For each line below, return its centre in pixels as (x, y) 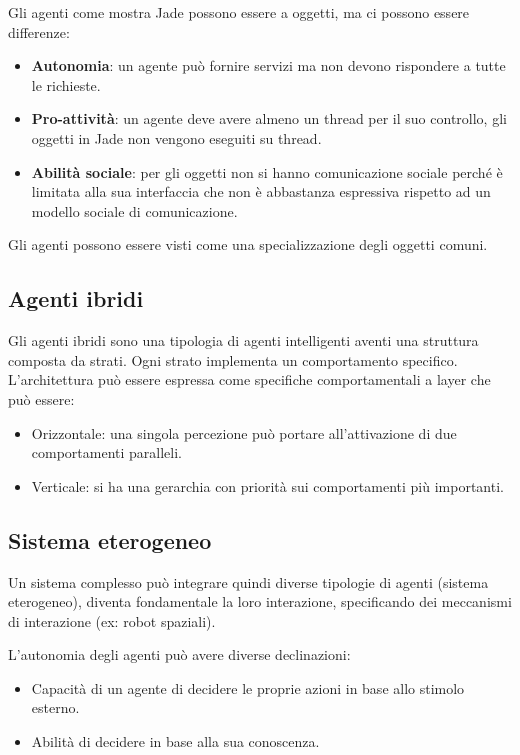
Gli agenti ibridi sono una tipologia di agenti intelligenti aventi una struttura (243, 340)
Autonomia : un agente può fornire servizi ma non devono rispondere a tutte (268, 65)
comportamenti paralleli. (107, 452)
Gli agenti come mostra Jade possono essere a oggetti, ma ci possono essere (239, 12)
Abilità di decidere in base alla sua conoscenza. (175, 741)
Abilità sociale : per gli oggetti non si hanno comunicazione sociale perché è (267, 171)
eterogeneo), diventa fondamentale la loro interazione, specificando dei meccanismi (260, 601)
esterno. (55, 707)
